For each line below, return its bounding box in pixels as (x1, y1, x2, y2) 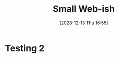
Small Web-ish (53, 3, 115, 15)
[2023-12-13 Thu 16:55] (59, 20, 108, 26)
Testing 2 (5, 42, 45, 54)
